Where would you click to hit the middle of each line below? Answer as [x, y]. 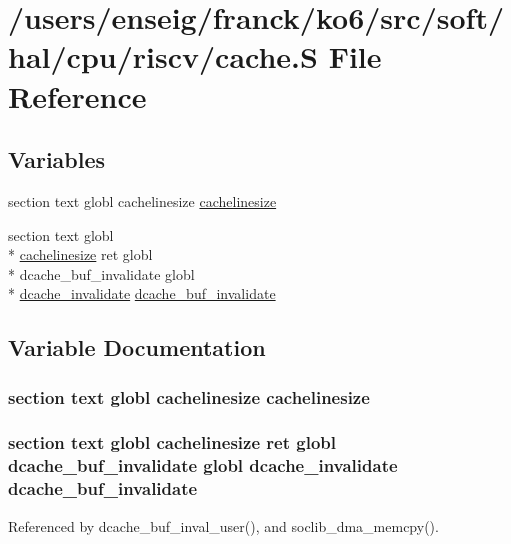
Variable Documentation [137, 347]
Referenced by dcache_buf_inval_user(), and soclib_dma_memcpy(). [223, 525]
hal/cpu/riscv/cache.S [163, 56]
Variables [57, 159]
